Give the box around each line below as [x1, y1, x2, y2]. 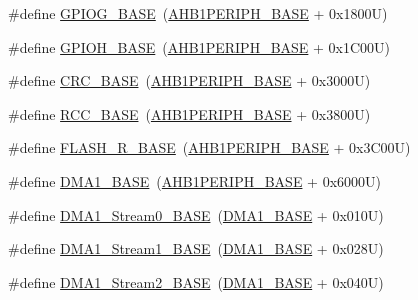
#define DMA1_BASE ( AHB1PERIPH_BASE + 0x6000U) [8, 170, 381, 191]
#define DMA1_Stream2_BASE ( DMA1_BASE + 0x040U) [8, 271, 384, 292]
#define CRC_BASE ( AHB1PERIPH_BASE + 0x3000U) [8, 70, 371, 91]
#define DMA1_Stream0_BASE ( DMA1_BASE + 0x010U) [8, 204, 384, 225]
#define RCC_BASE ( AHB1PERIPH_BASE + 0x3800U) [8, 103, 371, 124]
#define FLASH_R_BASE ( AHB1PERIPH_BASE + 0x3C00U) [8, 137, 411, 158]
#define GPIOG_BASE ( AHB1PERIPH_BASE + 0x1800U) [8, 3, 388, 23]
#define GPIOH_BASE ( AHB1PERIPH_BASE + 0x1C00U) [8, 36, 391, 57]
